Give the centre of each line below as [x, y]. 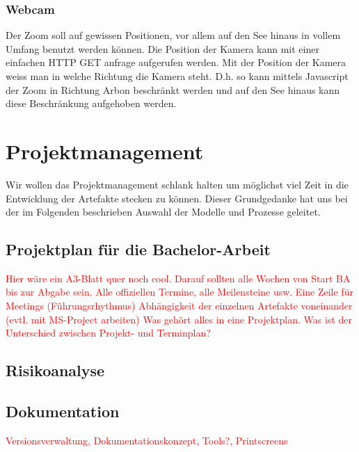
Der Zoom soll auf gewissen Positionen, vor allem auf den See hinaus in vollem [173, 35]
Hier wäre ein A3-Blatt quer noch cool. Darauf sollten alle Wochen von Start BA [178, 278]
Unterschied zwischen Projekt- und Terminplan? [108, 333]
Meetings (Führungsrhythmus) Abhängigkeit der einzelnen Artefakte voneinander [179, 306]
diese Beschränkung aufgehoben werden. [91, 103]
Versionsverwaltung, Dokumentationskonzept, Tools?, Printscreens [147, 440]
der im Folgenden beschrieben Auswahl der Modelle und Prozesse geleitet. [163, 212]
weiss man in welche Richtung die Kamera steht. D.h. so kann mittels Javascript [177, 76]
